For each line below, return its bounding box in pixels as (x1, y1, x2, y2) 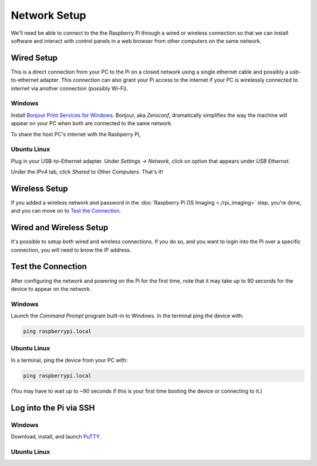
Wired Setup (11, 53, 58, 63)
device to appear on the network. (11, 285, 92, 292)
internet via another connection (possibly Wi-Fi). (11, 85, 129, 92)
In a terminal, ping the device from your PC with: (11, 356, 128, 364)
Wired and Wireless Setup (11, 223, 109, 233)
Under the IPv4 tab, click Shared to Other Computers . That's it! (11, 168, 163, 176)
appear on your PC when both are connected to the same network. (11, 120, 173, 127)
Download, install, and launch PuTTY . (11, 433, 102, 440)
